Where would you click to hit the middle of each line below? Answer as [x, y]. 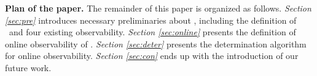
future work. [28, 67]
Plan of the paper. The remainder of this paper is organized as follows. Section [158, 8]
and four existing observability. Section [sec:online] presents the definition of [152, 32]
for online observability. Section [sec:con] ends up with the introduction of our [152, 56]
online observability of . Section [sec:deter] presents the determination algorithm [156, 43]
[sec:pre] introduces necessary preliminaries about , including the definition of [151, 20]
